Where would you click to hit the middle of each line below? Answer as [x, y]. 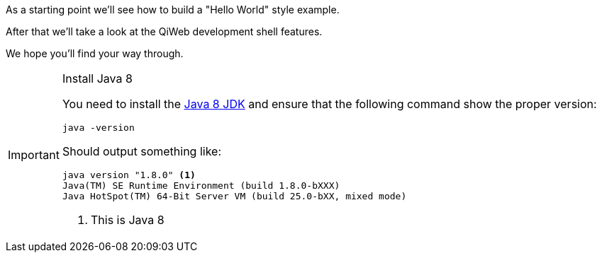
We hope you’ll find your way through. [95, 53]
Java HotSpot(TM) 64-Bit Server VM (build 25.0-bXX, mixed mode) [234, 196]
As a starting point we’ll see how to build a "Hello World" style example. [173, 10]
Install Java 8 [97, 78]
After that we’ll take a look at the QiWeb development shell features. [164, 31]
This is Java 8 [127, 220]
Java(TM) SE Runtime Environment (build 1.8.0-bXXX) [201, 186]
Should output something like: [142, 151]
